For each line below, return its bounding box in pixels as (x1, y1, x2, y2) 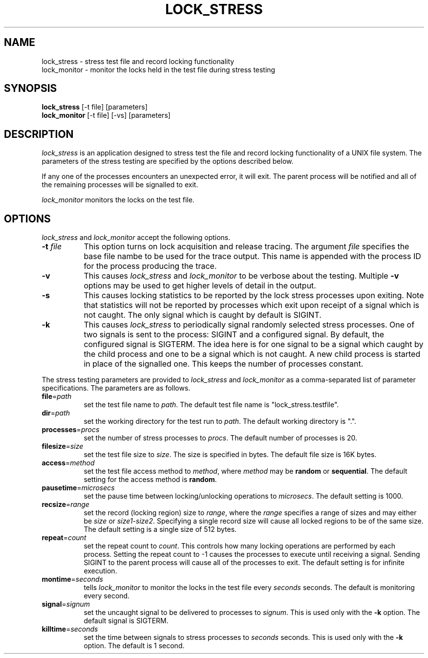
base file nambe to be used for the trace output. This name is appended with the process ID (84, 251, 421, 262)
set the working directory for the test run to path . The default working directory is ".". (84, 417, 357, 426)
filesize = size (42, 442, 84, 451)
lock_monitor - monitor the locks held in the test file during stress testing (42, 65, 276, 74)
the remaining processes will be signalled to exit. (42, 180, 198, 189)
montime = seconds (42, 575, 103, 584)
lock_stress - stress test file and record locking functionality (42, 57, 235, 66)
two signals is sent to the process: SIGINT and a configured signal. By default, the (84, 329, 384, 340)
